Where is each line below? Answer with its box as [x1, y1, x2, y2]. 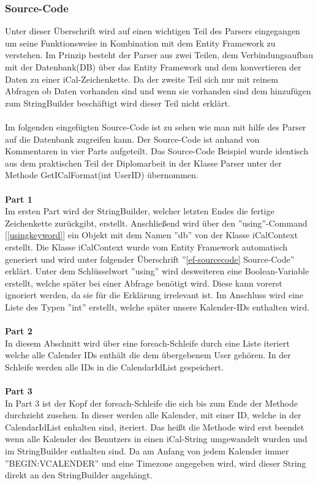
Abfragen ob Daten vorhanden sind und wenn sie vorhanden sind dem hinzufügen [5, 85, 311, 97]
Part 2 [5, 325, 32, 337]
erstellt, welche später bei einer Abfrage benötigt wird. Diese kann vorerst [5, 276, 282, 289]
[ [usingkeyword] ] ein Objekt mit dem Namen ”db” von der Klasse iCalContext [5, 228, 298, 241]
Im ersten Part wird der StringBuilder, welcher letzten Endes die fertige [5, 205, 274, 217]
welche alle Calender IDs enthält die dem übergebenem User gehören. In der [5, 348, 291, 361]
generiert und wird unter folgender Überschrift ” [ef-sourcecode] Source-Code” [5, 252, 295, 265]
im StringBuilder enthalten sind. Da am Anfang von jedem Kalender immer [5, 445, 289, 457]
